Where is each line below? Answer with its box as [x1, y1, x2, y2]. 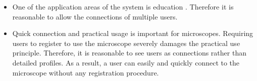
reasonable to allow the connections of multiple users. [12, 11, 178, 21]
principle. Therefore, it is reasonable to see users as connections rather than [12, 47, 246, 58]
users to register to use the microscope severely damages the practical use [12, 37, 240, 48]
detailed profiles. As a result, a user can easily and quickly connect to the [12, 57, 240, 67]
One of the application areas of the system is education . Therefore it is [12, 1, 234, 11]
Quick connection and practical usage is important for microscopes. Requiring [12, 28, 253, 38]
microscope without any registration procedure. [12, 67, 159, 77]
